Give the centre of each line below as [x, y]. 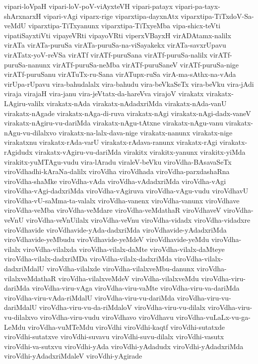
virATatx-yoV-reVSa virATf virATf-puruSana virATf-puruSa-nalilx [106, 54]
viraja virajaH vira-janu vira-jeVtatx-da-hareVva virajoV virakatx [104, 93]
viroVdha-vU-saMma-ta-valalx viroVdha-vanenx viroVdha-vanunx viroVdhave [122, 200]
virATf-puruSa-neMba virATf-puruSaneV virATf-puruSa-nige [146, 64]
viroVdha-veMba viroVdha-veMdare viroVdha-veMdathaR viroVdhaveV [113, 210]
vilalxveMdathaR [30, 278]
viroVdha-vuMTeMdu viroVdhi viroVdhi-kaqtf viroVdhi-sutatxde [127, 327]
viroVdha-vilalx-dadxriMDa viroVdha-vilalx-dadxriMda [88, 259]
